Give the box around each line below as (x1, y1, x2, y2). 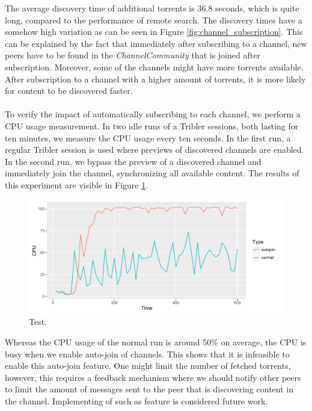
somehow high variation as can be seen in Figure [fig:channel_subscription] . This (5, 25, 303, 38)
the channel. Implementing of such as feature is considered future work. (5, 394, 268, 407)
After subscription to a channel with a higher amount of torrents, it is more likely (5, 72, 306, 85)
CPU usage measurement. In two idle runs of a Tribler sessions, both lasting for (5, 119, 299, 132)
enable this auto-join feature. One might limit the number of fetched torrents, (5, 359, 291, 372)
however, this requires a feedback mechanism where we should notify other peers (5, 371, 301, 383)
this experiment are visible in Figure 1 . (5, 178, 148, 191)
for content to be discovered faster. (5, 84, 133, 97)
